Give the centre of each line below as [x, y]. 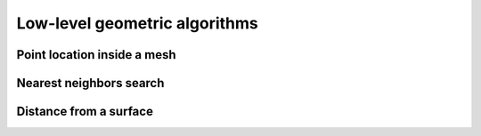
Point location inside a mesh [96, 55]
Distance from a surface [85, 112]
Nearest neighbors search [90, 83]
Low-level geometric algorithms [137, 23]
